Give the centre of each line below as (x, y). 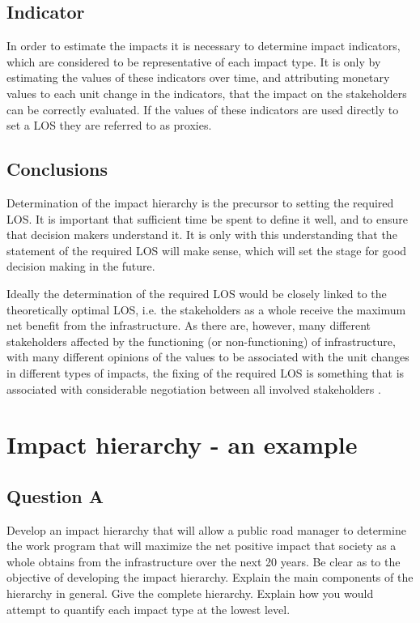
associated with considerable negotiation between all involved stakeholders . (194, 388)
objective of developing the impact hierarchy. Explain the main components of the (210, 577)
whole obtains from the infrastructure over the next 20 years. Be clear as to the (204, 561)
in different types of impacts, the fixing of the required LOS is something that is (206, 372)
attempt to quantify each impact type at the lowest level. (148, 609)
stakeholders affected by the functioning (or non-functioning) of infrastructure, (201, 341)
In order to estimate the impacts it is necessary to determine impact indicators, (204, 46)
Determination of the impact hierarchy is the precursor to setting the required (200, 202)
